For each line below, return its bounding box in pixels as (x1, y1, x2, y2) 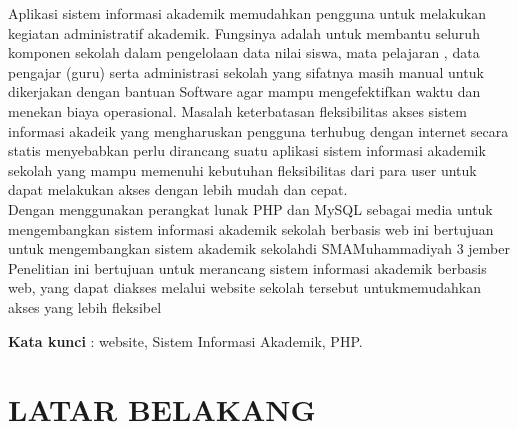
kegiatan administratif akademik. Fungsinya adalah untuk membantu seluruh (8, 22, 480, 43)
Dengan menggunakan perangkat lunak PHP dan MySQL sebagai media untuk (8, 198, 493, 219)
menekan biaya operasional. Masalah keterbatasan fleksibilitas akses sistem (8, 100, 467, 121)
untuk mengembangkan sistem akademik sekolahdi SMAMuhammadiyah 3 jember (8, 238, 510, 259)
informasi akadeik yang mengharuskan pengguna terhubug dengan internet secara (8, 120, 509, 141)
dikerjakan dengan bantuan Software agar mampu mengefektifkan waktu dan (8, 81, 481, 102)
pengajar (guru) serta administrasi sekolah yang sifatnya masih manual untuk (8, 61, 484, 82)
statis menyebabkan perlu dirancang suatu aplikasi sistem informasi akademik (8, 140, 486, 161)
